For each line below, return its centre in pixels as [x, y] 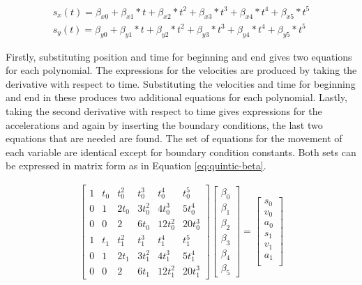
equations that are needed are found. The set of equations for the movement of [174, 138]
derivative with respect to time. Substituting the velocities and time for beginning [181, 83]
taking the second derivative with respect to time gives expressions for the [164, 111]
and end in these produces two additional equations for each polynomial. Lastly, [176, 97]
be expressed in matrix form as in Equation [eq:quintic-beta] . [136, 165]
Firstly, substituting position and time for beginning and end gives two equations [179, 56]
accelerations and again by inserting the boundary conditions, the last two [164, 124]
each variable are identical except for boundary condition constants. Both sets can [181, 152]
